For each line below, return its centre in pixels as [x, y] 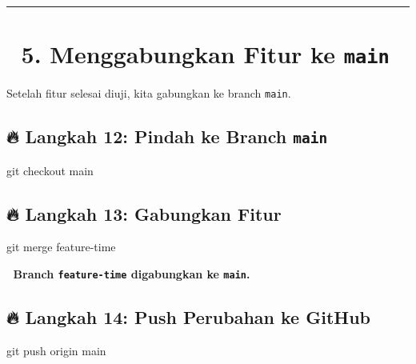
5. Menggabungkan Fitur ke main [205, 54]
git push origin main [56, 350]
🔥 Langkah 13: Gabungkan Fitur [144, 213]
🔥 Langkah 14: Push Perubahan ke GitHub [189, 317]
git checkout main [50, 170]
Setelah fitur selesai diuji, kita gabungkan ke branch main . [149, 93]
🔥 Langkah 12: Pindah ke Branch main [167, 136]
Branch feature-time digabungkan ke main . [132, 274]
